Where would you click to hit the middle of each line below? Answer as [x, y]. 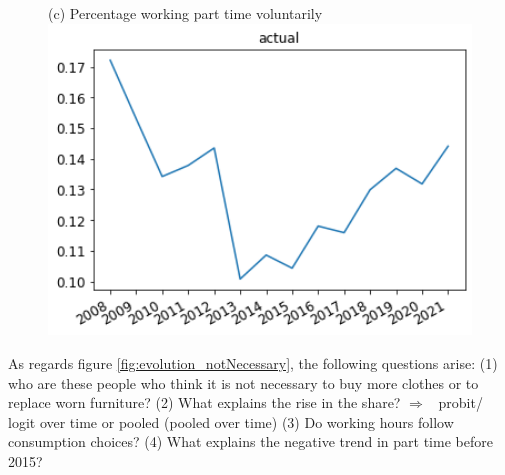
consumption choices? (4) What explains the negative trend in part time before [250, 441]
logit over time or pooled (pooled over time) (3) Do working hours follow [231, 421]
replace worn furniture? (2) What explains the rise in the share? [204, 402]
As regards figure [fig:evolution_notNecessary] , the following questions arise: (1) [253, 363]
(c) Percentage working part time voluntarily [185, 13]
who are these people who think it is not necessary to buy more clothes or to [243, 382]
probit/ [460, 402]
